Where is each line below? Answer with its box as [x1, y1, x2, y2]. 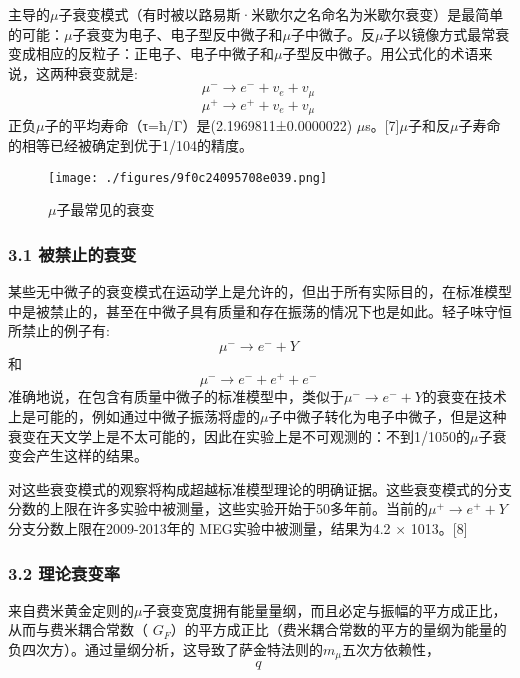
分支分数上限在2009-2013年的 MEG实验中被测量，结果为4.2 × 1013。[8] [8, 518, 468, 539]
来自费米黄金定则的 [8, 599, 134, 620]
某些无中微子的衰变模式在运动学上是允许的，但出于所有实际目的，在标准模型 [8, 281, 512, 302]
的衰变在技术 [422, 386, 507, 407]
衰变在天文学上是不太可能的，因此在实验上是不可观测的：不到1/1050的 [8, 425, 470, 446]
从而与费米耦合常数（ [8, 619, 148, 640]
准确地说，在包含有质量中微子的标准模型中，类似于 [8, 386, 344, 407]
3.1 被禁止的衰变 [8, 241, 137, 266]
